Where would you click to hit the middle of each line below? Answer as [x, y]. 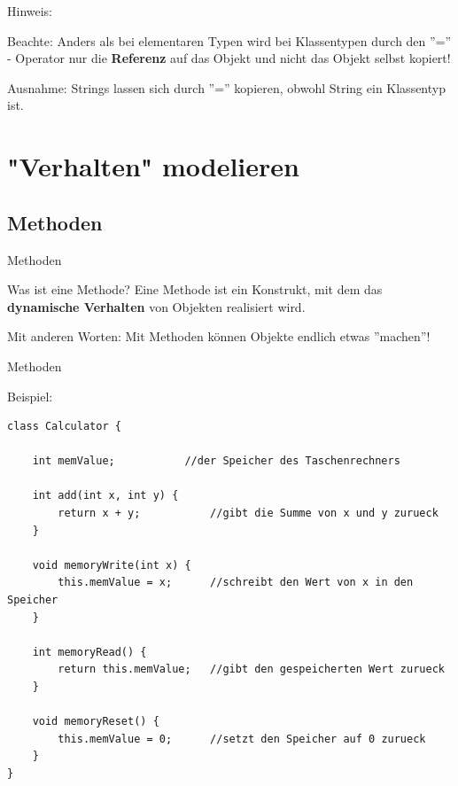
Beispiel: [30, 396]
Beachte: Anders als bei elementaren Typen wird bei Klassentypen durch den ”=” [229, 40]
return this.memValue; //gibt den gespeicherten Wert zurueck [251, 669]
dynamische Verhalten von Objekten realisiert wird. [156, 306]
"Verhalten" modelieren [153, 166]
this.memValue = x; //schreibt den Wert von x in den [236, 583]
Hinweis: [30, 11]
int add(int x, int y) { [105, 496]
